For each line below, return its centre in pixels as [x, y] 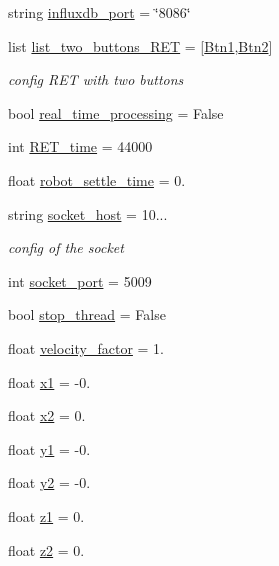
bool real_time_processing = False [116, 112]
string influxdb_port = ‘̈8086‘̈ [99, 12]
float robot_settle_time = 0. [97, 179]
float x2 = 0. [47, 415]
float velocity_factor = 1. [86, 347]
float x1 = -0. [49, 381]
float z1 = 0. [46, 515]
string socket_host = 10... [88, 213]
